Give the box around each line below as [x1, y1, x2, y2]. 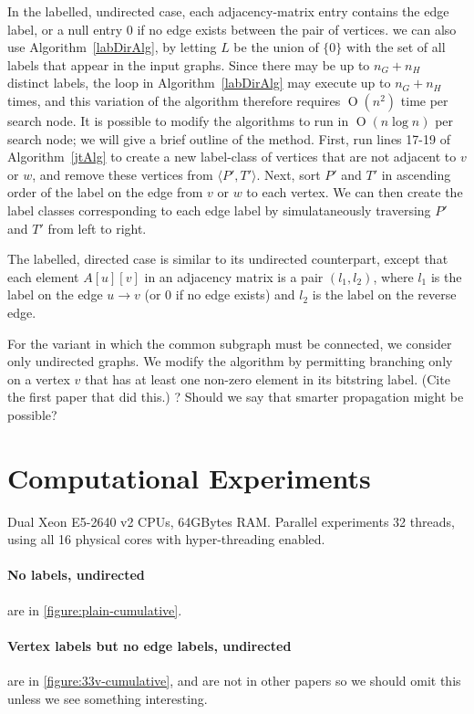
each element [7, 267, 79, 286]
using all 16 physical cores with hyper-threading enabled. [7, 530, 325, 549]
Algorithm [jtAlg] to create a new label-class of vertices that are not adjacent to [7, 147, 457, 166]
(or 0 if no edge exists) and [144, 285, 295, 304]
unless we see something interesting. [7, 688, 208, 708]
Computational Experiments [7, 458, 371, 496]
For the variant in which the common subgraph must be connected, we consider [7, 333, 452, 352]
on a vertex [7, 369, 70, 388]
